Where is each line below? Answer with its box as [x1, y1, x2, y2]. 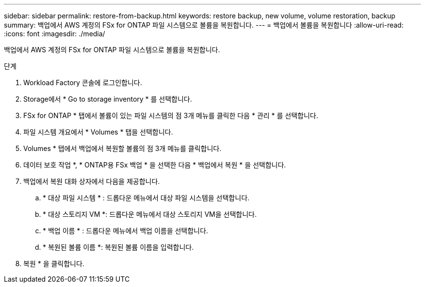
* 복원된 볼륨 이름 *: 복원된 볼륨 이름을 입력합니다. [43, 243, 194, 251]
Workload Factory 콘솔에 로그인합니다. [23, 78, 142, 87]
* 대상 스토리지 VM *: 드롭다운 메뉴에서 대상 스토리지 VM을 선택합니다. [43, 210, 257, 218]
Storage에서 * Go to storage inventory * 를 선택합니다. [23, 95, 192, 103]
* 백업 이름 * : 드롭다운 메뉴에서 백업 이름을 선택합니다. [43, 227, 208, 235]
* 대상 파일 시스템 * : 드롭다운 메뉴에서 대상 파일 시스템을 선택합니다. [43, 194, 250, 202]
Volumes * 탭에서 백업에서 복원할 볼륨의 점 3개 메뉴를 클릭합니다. [23, 144, 222, 152]
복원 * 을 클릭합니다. [23, 259, 84, 268]
